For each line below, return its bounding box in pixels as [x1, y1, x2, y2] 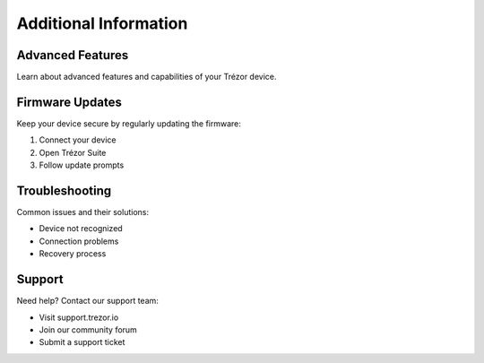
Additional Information [16, 13, 188, 33]
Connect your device [39, 134, 117, 145]
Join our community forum [39, 324, 138, 335]
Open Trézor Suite [39, 147, 107, 158]
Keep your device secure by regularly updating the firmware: [16, 117, 242, 129]
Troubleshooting [16, 183, 112, 198]
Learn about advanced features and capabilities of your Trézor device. [16, 72, 277, 82]
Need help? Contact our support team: [16, 296, 159, 307]
